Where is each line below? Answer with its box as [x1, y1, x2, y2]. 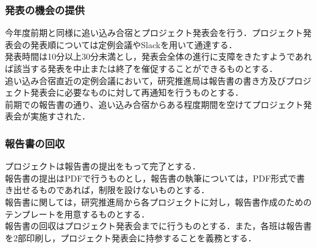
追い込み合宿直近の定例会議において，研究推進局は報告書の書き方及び [5, 74, 286, 87]
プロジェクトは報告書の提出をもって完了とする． [5, 160, 201, 172]
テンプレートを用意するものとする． [5, 207, 150, 220]
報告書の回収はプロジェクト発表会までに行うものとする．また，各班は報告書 [5, 219, 312, 232]
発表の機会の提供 [5, 2, 85, 17]
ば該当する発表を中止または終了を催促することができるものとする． [5, 62, 278, 74]
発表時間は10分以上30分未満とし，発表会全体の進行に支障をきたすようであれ [5, 50, 312, 63]
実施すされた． [30, 110, 90, 122]
